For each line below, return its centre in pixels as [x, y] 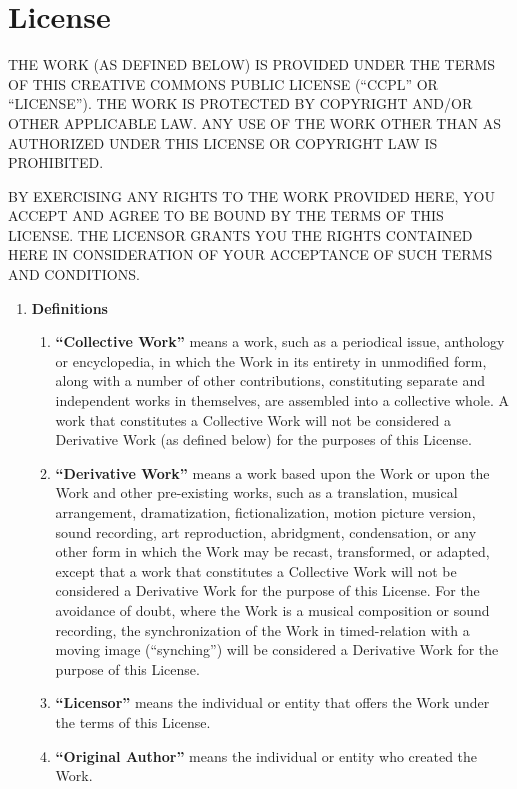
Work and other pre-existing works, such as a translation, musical [256, 492]
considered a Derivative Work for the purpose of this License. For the [267, 590]
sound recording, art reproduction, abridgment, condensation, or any [266, 531]
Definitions [69, 307]
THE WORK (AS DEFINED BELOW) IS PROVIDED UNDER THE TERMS [252, 64]
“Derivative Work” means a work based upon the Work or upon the [272, 472]
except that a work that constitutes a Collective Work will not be [256, 570]
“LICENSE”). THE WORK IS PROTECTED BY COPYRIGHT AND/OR [240, 103]
